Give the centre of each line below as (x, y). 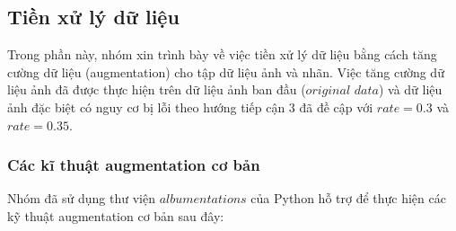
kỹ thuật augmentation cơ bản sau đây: (116, 215)
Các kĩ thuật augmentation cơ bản (134, 165)
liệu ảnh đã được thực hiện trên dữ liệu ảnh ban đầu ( (157, 89)
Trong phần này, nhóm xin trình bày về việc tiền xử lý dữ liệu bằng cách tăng (222, 54)
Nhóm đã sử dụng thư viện (81, 198)
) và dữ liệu (410, 89)
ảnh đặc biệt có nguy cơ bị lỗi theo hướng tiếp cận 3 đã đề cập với (190, 107)
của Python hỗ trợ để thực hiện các (348, 198)
